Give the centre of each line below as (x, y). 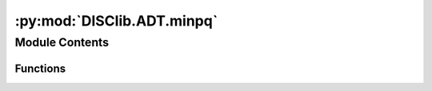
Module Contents (62, 42)
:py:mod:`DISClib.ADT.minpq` (116, 21)
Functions (40, 68)
